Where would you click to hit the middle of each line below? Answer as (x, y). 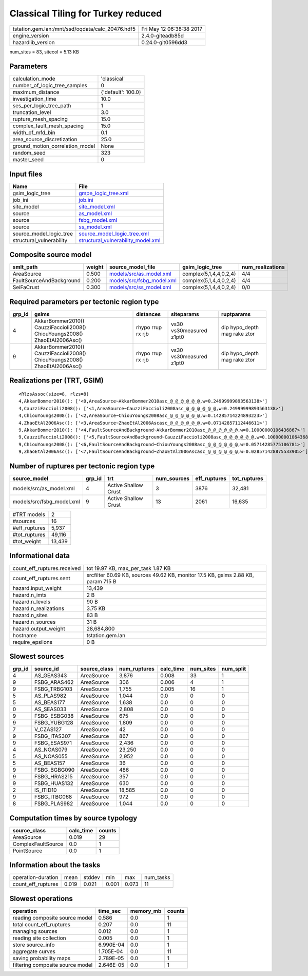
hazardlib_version (34, 42)
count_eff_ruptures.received (47, 568)
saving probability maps (42, 958)
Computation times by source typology (73, 818)
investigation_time (34, 99)
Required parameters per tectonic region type (84, 302)
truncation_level (32, 112)
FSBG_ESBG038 (54, 716)
